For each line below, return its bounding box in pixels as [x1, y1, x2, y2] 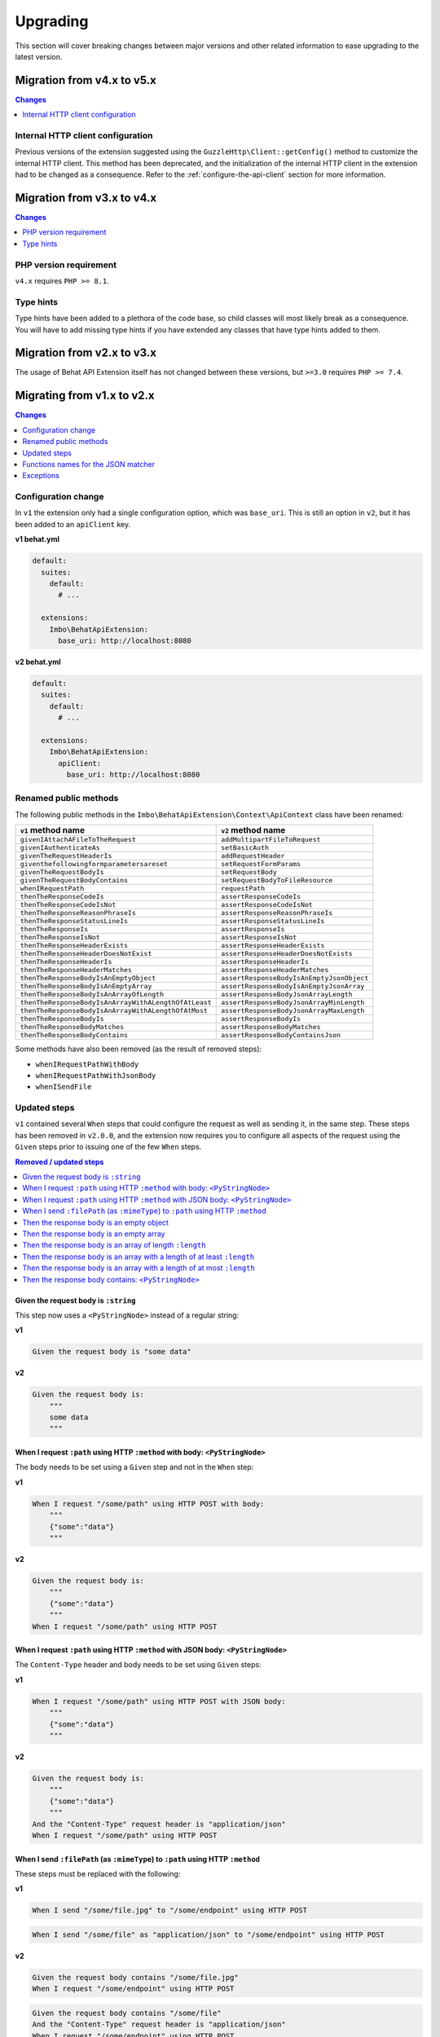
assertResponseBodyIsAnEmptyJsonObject [220, 974, 369, 983]
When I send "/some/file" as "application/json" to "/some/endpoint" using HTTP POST [32, 1929, 385, 1939]
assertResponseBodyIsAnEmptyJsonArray [220, 982, 365, 991]
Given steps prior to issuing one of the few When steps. [15, 1142, 202, 1152]
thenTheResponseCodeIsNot [20, 900, 117, 909]
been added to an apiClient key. [15, 519, 130, 529]
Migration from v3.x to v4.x [15, 191, 157, 205]
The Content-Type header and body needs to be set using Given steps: [15, 1660, 262, 1670]
